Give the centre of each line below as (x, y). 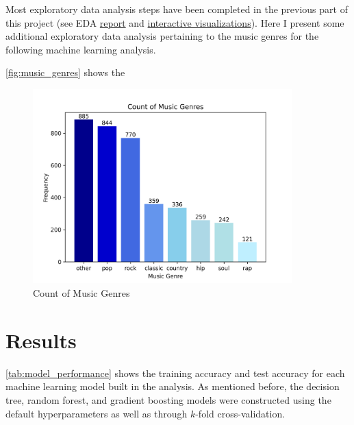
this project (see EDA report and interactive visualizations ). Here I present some (175, 22)
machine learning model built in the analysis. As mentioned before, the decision (173, 386)
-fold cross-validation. (240, 413)
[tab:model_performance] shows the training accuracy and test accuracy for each (175, 373)
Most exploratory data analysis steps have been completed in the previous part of (177, 9)
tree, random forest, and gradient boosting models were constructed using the (168, 399)
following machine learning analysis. (81, 49)
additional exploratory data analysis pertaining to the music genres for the (162, 36)
